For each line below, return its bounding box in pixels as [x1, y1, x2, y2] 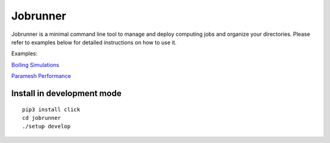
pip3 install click [22, 106, 81, 113]
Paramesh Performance [11, 72, 71, 80]
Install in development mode [11, 88, 122, 99]
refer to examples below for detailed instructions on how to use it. [11, 38, 177, 46]
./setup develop [22, 123, 71, 130]
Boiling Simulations [11, 61, 59, 68]
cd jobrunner [22, 114, 61, 121]
